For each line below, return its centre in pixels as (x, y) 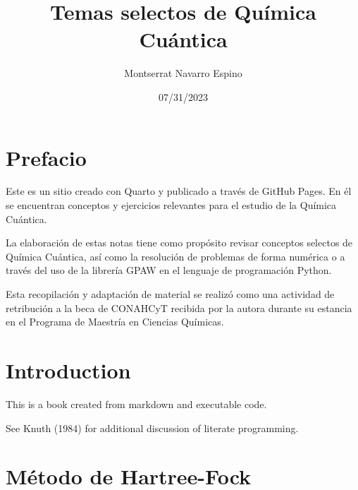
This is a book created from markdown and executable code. (136, 404)
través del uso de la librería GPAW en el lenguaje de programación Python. (169, 270)
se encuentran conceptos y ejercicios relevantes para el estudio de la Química (171, 205)
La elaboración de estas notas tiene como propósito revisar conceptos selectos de (179, 243)
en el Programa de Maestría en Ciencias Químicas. (115, 322)
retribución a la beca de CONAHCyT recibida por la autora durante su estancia (179, 307)
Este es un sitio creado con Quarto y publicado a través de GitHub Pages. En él (179, 191)
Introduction (68, 370)
